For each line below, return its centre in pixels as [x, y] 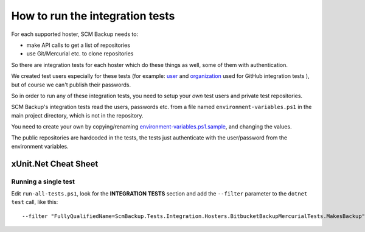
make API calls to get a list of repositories [78, 45]
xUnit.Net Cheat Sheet [55, 163]
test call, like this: [35, 202]
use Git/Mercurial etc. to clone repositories [80, 54]
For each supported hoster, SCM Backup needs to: [75, 34]
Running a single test [43, 181]
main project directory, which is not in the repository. [77, 115]
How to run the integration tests [93, 16]
